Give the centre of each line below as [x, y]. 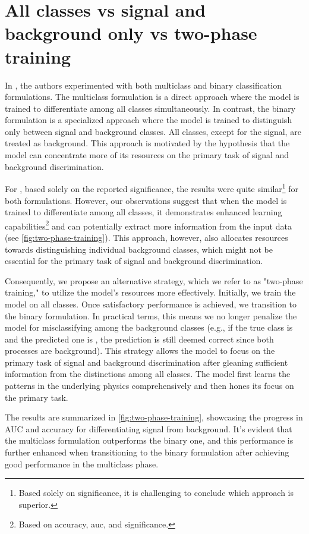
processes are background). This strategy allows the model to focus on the [140, 351]
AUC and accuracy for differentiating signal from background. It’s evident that [149, 428]
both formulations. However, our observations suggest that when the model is [146, 200]
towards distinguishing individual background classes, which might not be [139, 249]
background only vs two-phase [131, 33]
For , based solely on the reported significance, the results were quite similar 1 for [152, 188]
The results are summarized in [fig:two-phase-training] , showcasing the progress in [154, 417]
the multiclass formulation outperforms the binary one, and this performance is [149, 440]
